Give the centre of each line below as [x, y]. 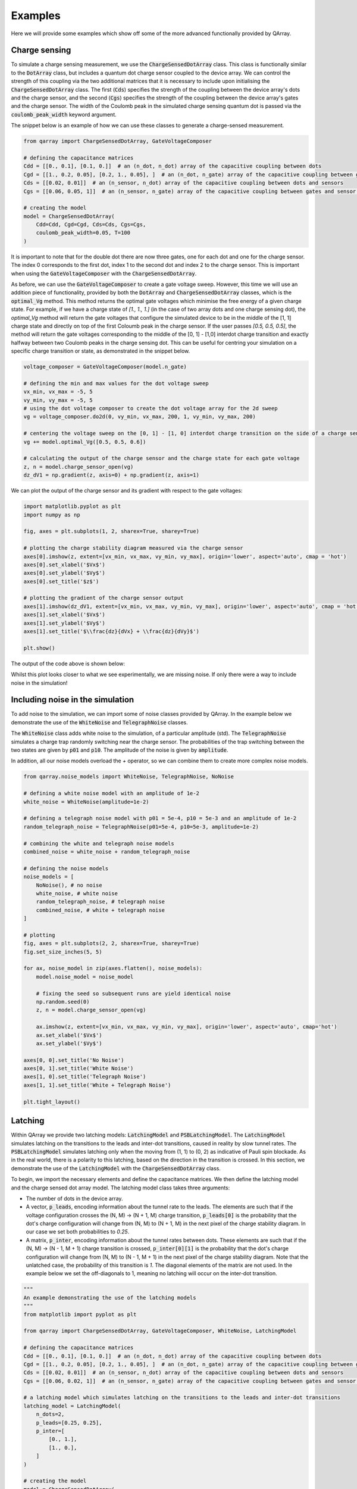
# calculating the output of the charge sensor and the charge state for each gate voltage [162, 458]
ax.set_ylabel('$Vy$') [69, 1043]
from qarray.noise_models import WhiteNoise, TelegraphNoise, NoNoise [129, 777]
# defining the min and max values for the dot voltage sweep [116, 383]
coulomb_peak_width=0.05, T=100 [83, 233]
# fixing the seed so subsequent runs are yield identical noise [133, 993]
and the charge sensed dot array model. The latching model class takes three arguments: [120, 1188]
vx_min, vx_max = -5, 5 [58, 392]
